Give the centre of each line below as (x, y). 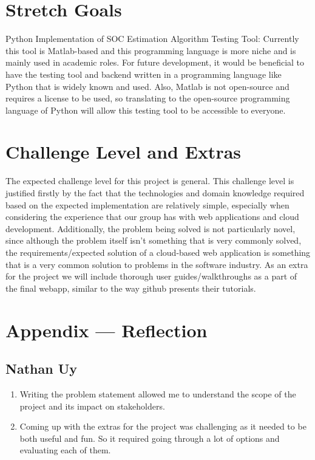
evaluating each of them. (65, 450)
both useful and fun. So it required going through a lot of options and (150, 438)
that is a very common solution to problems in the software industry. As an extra (157, 264)
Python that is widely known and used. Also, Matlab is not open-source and (147, 86)
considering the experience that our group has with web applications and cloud (152, 217)
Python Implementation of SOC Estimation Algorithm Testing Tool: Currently (152, 39)
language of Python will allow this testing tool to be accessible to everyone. (146, 110)
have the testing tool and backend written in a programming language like (144, 74)
